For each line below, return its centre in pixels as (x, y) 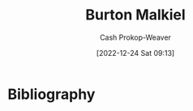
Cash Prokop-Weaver (135, 37)
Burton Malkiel (135, 15)
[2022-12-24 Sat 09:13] (135, 53)
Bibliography (51, 94)
